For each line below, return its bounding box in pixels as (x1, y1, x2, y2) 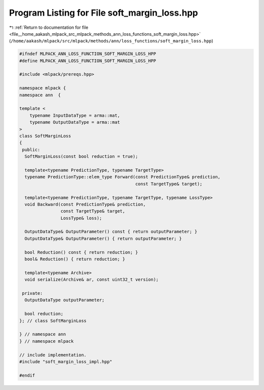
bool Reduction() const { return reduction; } (24, 249, 138, 255)
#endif (19, 372, 35, 378)
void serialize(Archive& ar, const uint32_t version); (24, 277, 159, 282)
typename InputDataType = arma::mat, (29, 112, 120, 118)
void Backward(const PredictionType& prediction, (24, 201, 146, 207)
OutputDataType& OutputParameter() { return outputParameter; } (24, 236, 182, 241)
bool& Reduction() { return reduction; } (24, 257, 126, 262)
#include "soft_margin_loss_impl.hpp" (19, 359, 112, 364)
